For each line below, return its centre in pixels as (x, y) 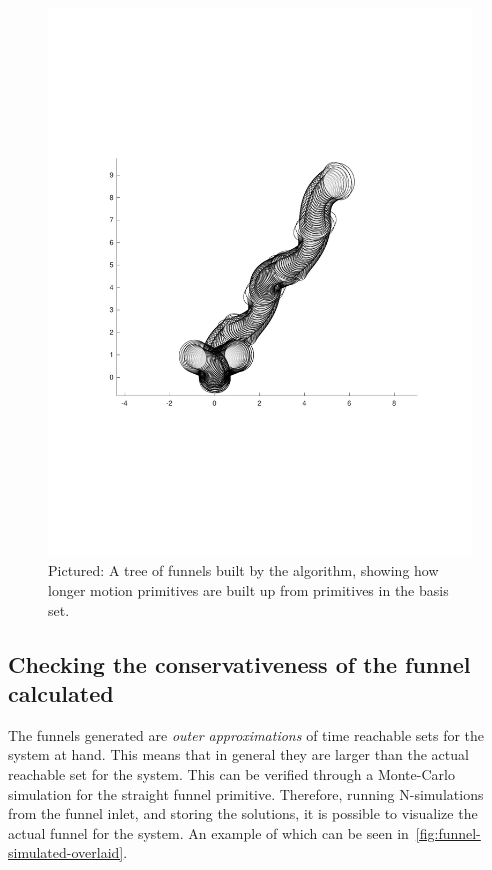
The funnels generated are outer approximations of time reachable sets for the (246, 734)
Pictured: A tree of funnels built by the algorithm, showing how (243, 570)
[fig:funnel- (448, 832)
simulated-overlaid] (66, 852)
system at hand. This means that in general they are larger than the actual (238, 754)
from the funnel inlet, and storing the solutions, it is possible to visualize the (243, 813)
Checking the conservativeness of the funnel (239, 663)
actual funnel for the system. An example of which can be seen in (208, 832)
